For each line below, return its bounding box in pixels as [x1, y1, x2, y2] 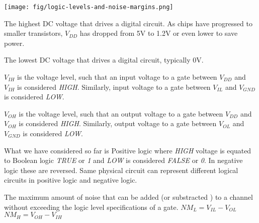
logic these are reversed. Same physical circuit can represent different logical [4, 164, 238, 175]
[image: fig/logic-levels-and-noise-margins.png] [4, 4, 174, 11]
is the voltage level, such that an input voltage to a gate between [17, 72, 217, 82]
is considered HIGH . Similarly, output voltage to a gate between [19, 118, 217, 129]
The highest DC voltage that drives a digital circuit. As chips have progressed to [4, 18, 252, 28]
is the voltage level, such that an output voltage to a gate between [19, 108, 223, 119]
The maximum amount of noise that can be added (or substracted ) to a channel [4, 191, 253, 202]
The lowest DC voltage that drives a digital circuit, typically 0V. [4, 54, 204, 65]
